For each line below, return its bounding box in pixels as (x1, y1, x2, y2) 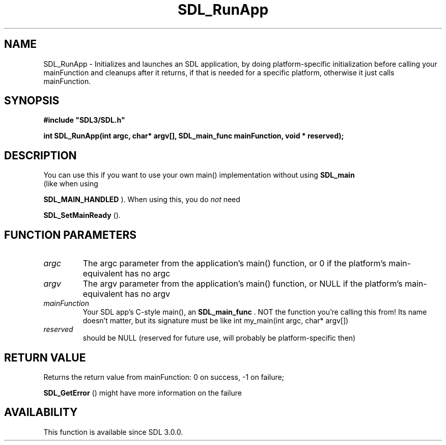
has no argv (125, 289, 171, 299)
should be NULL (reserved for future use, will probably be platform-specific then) (82, 333, 356, 343)
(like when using (43, 179, 98, 188)
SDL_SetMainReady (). (43, 211, 121, 220)
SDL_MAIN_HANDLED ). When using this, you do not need (43, 195, 240, 204)
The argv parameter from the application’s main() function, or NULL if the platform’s (82, 279, 403, 289)
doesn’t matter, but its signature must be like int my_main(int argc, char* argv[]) (82, 316, 349, 325)
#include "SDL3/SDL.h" (43, 116, 125, 125)
